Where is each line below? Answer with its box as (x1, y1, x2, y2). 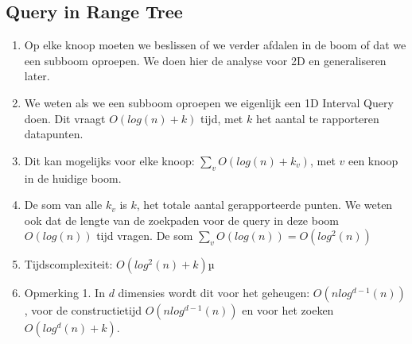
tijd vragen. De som (96, 227, 193, 244)
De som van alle (24, 196, 103, 213)
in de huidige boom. (24, 169, 122, 186)
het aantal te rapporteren (255, 110, 379, 126)
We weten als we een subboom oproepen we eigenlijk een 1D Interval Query (24, 94, 394, 110)
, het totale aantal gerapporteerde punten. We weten (136, 196, 393, 213)
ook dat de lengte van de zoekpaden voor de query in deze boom (24, 211, 339, 228)
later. (24, 68, 50, 84)
